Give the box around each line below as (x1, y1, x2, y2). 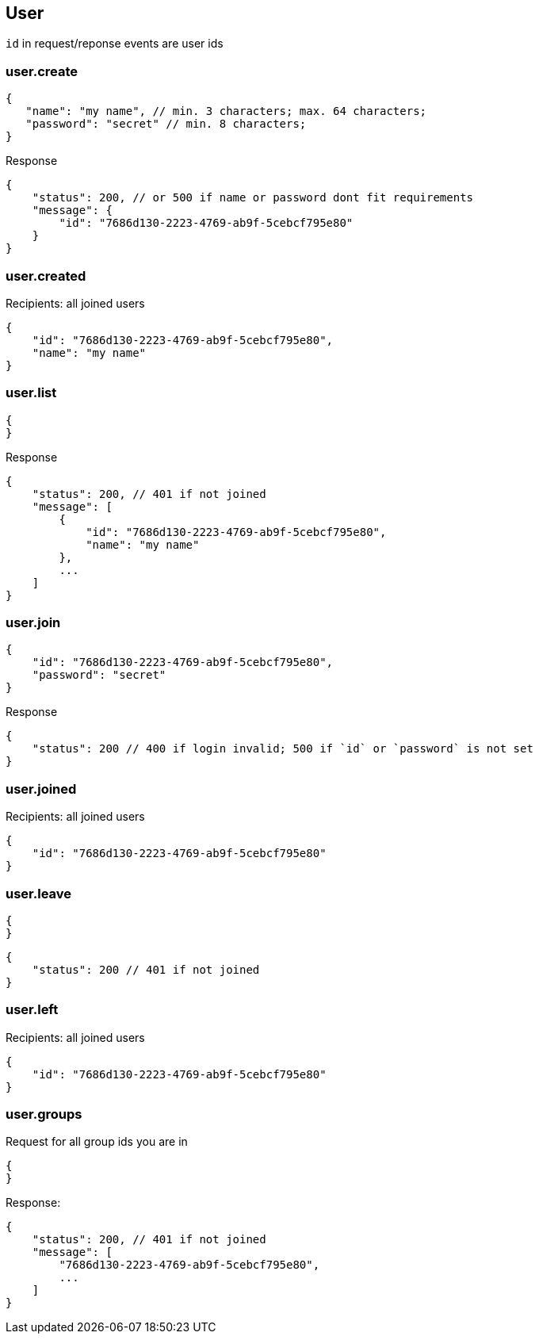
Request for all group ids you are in (6, 1135, 188, 1149)
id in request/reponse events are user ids (6, 36, 224, 51)
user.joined (6, 780, 77, 797)
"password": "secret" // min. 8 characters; (25, 117, 307, 131)
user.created (6, 267, 86, 284)
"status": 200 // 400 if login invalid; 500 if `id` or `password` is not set (32, 742, 533, 756)
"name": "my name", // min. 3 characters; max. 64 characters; (25, 105, 427, 118)
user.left (6, 1001, 59, 1018)
